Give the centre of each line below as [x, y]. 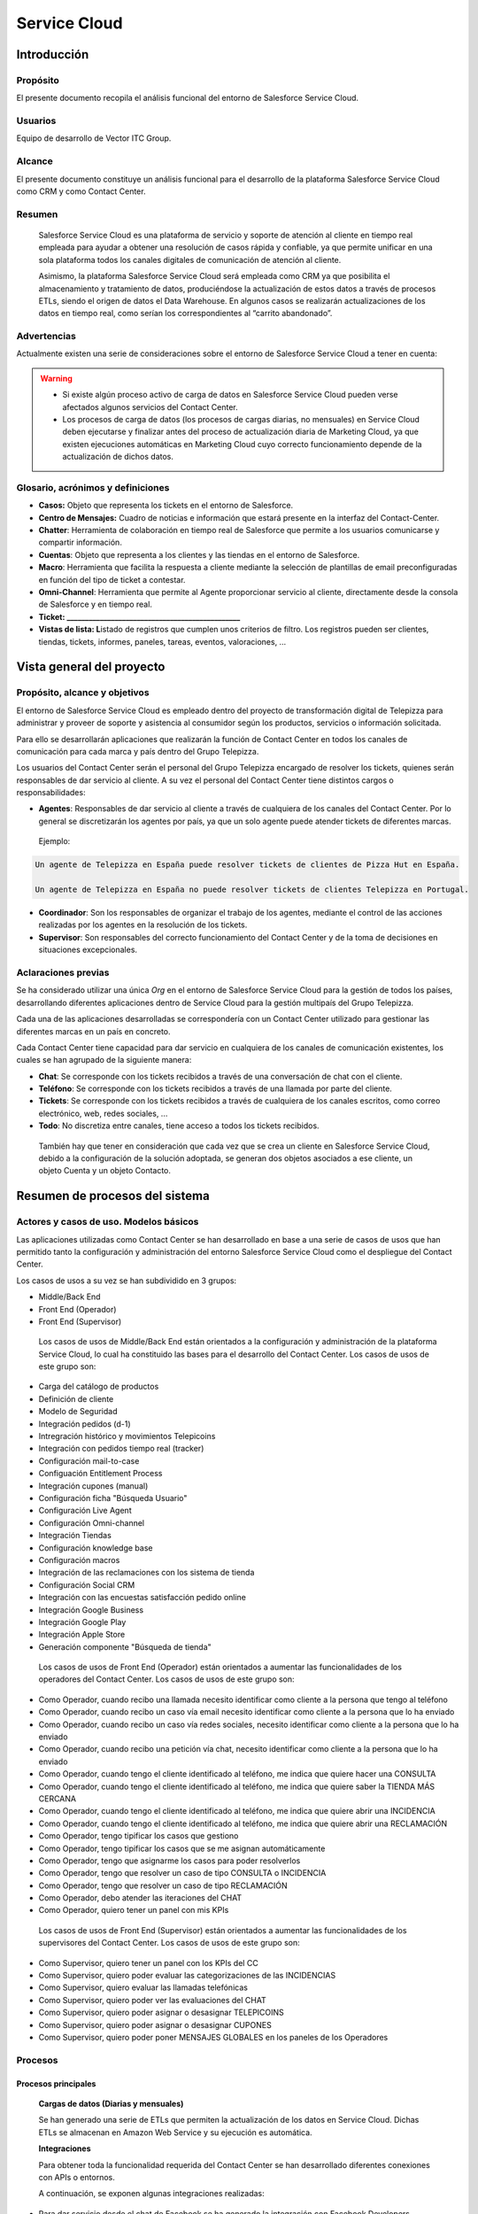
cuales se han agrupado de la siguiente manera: [104, 1060]
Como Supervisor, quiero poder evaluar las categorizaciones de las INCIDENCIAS [187, 1976]
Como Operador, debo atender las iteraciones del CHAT [140, 1898]
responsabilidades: [51, 793]
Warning [56, 378]
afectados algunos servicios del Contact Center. [150, 406]
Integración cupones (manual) [93, 1486]
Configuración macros [79, 1560]
